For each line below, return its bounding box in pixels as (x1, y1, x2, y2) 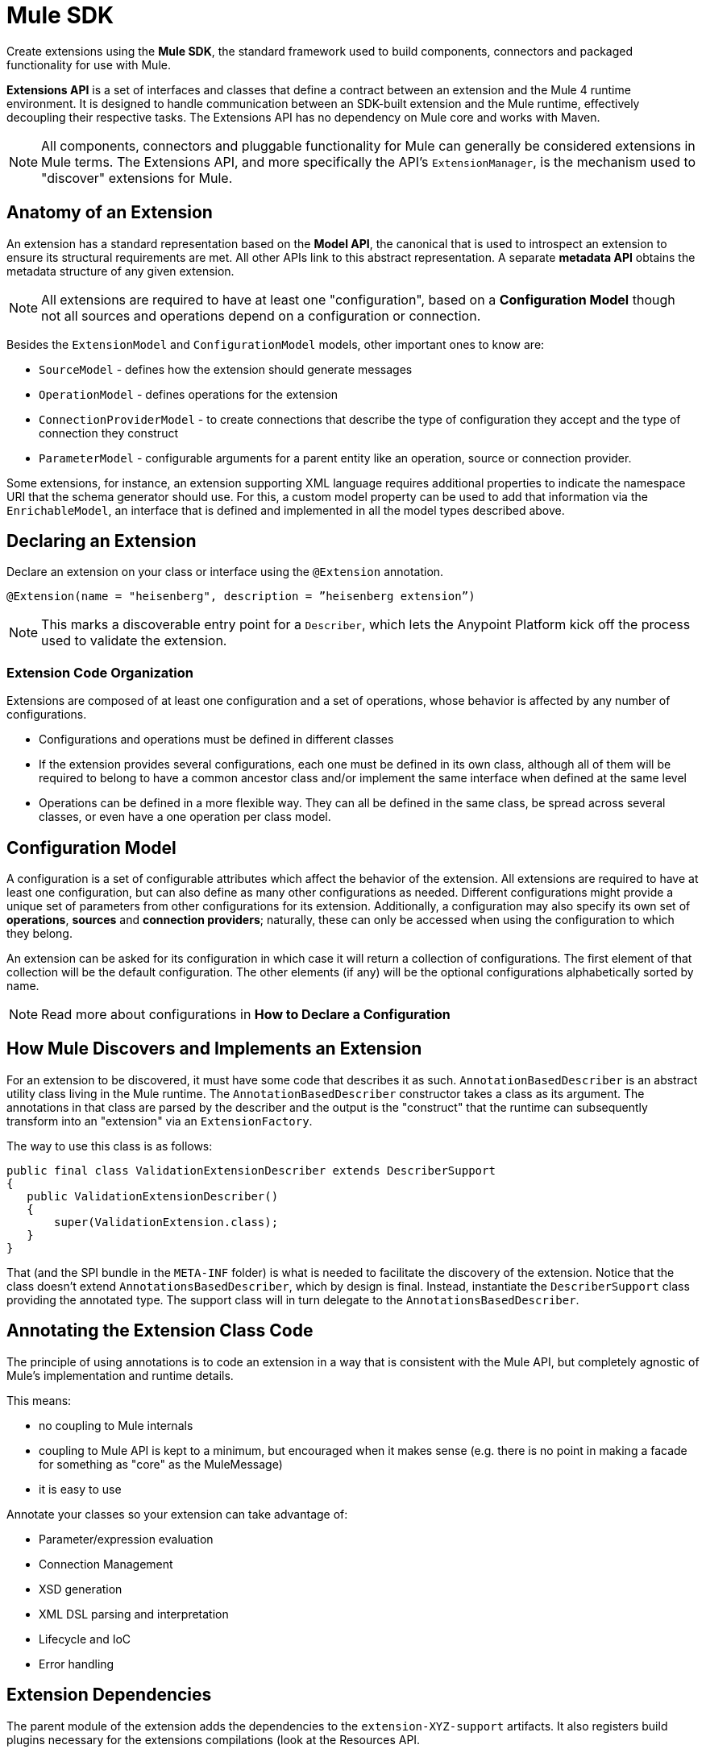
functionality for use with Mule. (6, 57, 171, 72)
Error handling (39, 1656, 114, 1671)
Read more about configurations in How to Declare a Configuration (41, 1006, 451, 1023)
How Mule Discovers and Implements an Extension (6, 1038, 422, 1059)
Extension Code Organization (6, 664, 194, 681)
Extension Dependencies (6, 1685, 212, 1705)
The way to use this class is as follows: (6, 1138, 213, 1153)
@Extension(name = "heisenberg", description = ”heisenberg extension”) (6, 590, 476, 603)
